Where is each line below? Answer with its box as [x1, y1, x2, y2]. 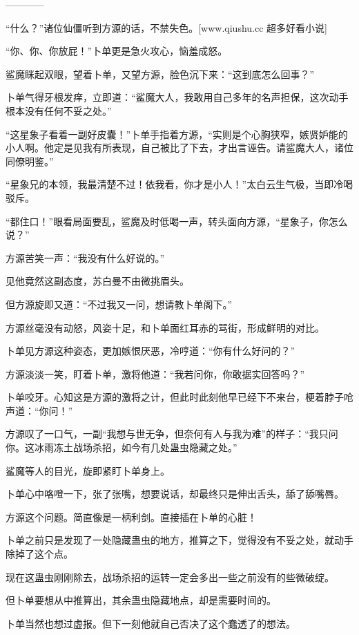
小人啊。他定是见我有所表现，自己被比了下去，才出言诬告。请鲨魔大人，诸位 [6, 140, 353, 155]
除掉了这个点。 [6, 547, 73, 561]
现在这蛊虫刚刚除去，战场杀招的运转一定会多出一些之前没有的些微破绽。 [6, 569, 334, 584]
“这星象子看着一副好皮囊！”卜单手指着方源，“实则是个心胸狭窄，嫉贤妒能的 [6, 126, 348, 141]
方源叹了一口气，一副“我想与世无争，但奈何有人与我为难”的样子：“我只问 [6, 426, 338, 441]
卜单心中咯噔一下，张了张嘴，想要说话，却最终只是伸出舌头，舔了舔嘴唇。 [6, 486, 344, 501]
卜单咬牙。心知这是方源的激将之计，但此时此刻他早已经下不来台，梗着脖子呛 [6, 390, 353, 404]
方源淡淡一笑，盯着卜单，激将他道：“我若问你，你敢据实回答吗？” [6, 366, 305, 381]
